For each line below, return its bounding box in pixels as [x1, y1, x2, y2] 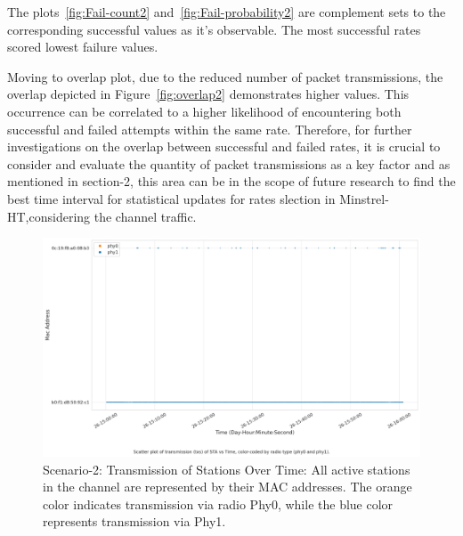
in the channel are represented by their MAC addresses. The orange [43, 477, 412, 496]
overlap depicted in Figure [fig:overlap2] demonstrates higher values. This [7, 85, 410, 103]
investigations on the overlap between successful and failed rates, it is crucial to [7, 137, 441, 156]
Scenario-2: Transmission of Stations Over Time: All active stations [43, 459, 410, 478]
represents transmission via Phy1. [43, 512, 226, 531]
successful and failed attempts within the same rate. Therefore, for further [7, 119, 412, 138]
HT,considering [7, 207, 91, 225]
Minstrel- [339, 189, 389, 207]
